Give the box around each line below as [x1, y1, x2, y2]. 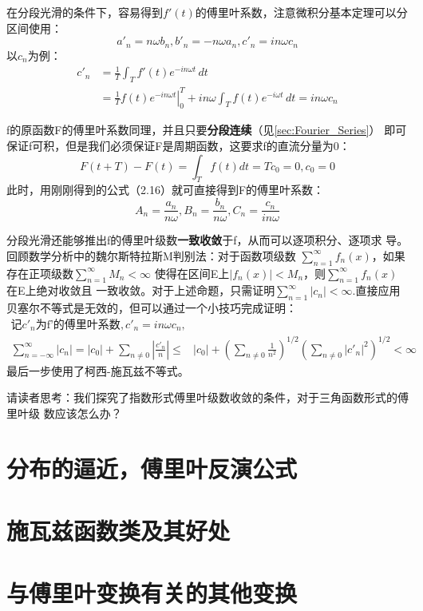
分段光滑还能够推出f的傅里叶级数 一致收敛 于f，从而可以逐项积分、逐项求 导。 [6, 232, 409, 248]
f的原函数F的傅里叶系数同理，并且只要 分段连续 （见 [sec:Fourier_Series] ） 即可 [6, 121, 407, 138]
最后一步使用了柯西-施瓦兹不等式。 [6, 362, 189, 379]
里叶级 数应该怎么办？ [6, 404, 122, 421]
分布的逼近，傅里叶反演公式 [6, 451, 298, 484]
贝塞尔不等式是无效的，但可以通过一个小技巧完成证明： [6, 300, 297, 316]
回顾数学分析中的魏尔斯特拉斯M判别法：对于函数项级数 [6, 247, 296, 264]
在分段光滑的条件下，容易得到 [6, 4, 163, 20]
